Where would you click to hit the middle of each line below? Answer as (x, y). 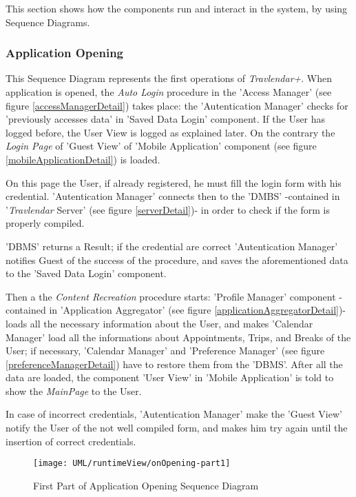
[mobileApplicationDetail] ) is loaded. (83, 159)
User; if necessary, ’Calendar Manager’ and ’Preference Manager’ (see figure (165, 351)
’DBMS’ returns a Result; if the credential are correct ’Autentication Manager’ (172, 246)
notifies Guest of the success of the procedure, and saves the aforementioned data (177, 260)
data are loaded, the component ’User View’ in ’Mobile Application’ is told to (170, 377)
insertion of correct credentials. (71, 441)
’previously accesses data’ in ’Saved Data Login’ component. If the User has (166, 119)
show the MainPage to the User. (74, 390)
